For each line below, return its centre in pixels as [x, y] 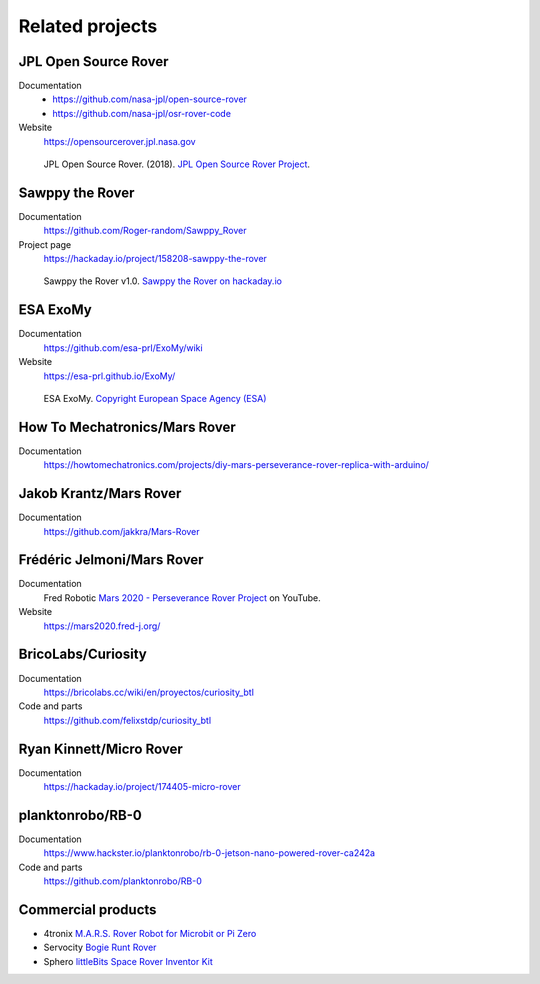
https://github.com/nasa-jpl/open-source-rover [149, 99]
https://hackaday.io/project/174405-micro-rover [142, 786]
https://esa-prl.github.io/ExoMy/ [109, 376]
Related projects [88, 26]
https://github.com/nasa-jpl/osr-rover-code [142, 113]
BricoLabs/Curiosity [82, 654]
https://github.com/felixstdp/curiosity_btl [127, 720]
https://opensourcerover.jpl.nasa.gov [119, 141]
